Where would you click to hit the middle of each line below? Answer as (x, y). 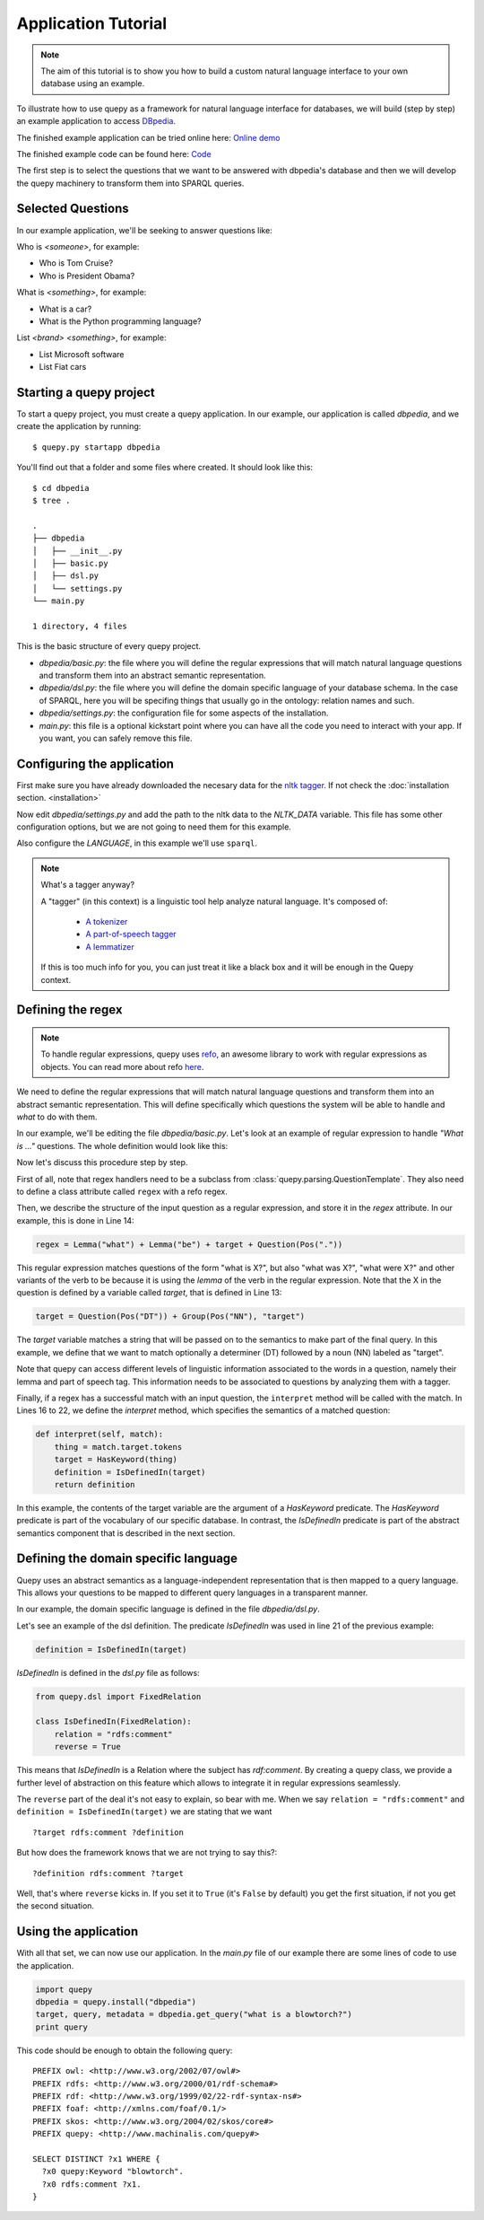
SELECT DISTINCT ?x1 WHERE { (96, 2159)
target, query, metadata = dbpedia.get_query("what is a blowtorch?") (194, 2014)
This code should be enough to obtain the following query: (125, 2050)
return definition (95, 1484)
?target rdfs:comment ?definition (108, 1832)
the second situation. (55, 1906)
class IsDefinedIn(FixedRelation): (113, 1722)
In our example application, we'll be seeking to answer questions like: (144, 230)
